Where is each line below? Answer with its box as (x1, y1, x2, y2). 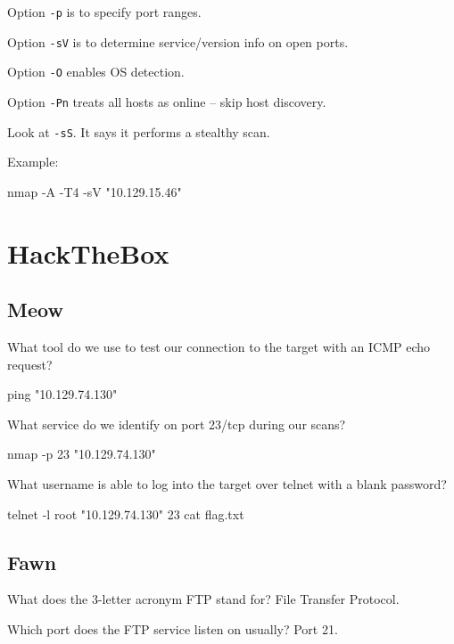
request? (7, 355, 53, 373)
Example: (7, 152, 59, 171)
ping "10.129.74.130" (7, 385, 118, 404)
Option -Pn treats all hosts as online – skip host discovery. (7, 92, 326, 110)
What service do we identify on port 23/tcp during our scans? (7, 414, 346, 433)
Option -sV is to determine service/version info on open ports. (7, 32, 349, 51)
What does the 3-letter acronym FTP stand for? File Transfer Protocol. (7, 590, 400, 608)
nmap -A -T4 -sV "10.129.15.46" (7, 182, 182, 200)
